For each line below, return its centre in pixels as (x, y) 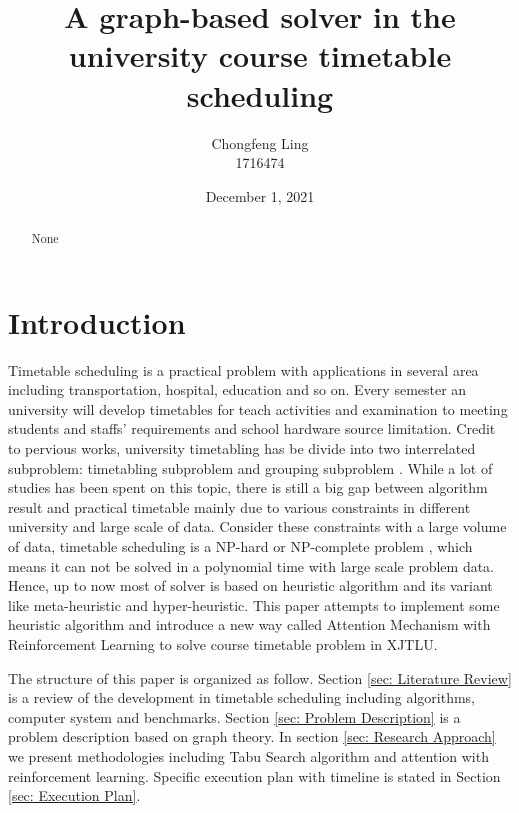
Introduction (97, 321)
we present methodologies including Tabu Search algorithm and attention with (248, 755)
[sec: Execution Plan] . (74, 795)
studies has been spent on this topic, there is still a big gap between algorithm (248, 487)
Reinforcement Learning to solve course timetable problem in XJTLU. (223, 643)
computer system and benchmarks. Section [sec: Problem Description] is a (234, 716)
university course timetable (260, 55)
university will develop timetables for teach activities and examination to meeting (258, 408)
